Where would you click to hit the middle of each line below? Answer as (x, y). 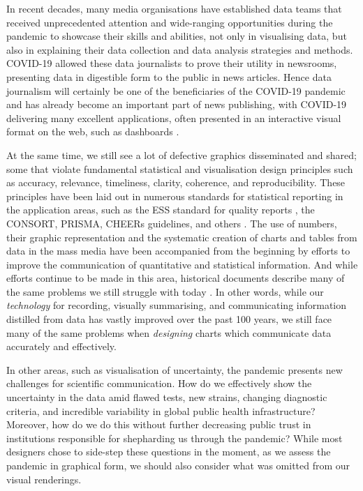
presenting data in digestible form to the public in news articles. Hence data (169, 76)
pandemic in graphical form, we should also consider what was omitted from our (178, 465)
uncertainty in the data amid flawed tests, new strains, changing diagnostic (167, 397)
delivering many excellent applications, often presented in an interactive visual (174, 118)
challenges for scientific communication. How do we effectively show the (159, 383)
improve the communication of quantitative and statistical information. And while (182, 264)
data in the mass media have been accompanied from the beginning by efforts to (178, 251)
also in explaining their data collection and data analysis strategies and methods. (180, 49)
